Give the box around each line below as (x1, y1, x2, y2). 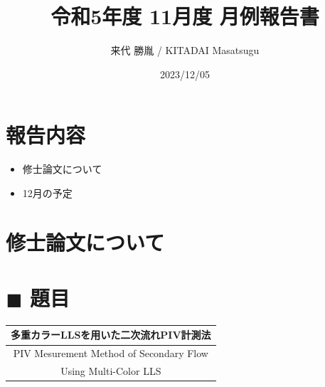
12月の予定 (22, 185, 73, 200)
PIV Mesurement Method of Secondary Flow (13, 346, 208, 361)
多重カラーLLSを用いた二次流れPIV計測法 (11, 327, 211, 342)
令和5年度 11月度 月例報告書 (50, 1, 319, 31)
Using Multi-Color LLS (60, 364, 161, 378)
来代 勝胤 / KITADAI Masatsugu (110, 43, 260, 58)
